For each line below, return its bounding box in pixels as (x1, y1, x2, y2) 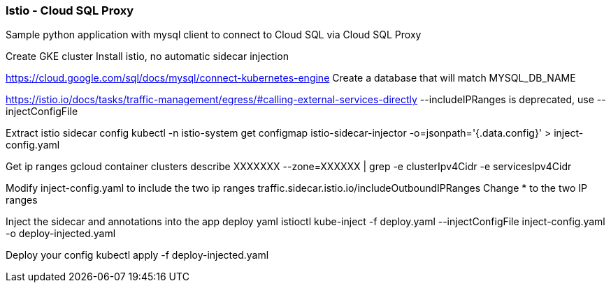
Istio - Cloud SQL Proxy (6, 3, 134, 17)
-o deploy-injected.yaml (6, 227, 116, 240)
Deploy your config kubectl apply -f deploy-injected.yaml (6, 249, 269, 262)
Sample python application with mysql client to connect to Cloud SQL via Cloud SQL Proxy (6, 29, 422, 41)
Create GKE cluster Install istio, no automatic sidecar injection (6, 50, 289, 63)
